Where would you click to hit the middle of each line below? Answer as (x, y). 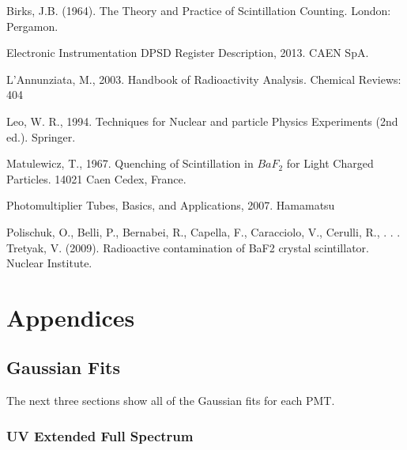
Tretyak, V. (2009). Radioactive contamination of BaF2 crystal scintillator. (188, 247)
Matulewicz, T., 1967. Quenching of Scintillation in (130, 163)
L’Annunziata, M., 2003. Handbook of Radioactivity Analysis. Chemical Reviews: (204, 79)
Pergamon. (32, 26)
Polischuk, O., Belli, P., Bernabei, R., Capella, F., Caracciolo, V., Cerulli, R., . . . (203, 231)
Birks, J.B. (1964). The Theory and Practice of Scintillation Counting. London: (199, 10)
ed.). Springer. (41, 136)
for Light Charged (330, 163)
